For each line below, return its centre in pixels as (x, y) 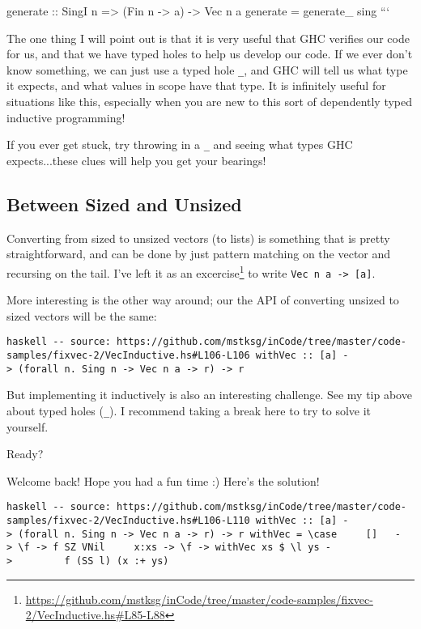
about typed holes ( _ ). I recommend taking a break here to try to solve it (189, 410)
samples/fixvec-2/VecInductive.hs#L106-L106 (128, 356)
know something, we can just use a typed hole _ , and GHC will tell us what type (207, 69)
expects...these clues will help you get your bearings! (136, 160)
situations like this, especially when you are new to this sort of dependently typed (210, 102)
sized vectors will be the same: (82, 315)
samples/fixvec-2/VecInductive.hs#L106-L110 (128, 521)
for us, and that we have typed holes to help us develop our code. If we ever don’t (210, 54)
